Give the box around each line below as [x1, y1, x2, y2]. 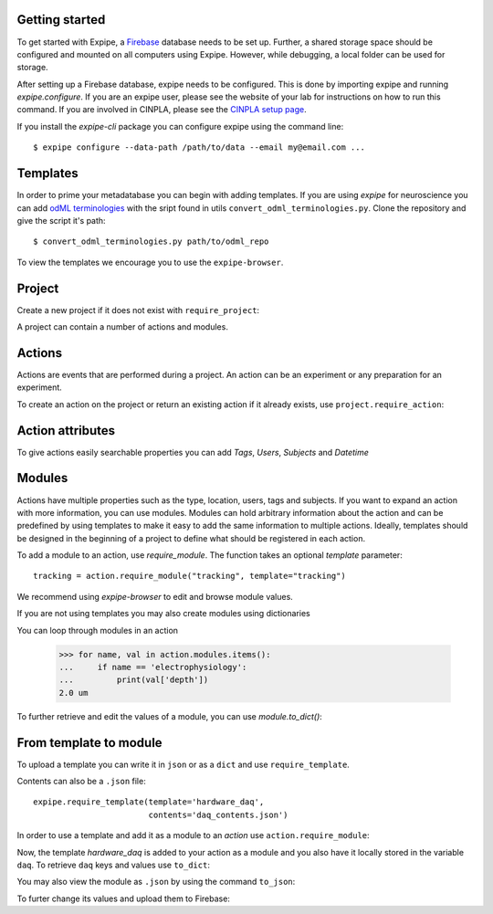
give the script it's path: [16, 215, 106, 226]
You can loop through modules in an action [16, 625, 178, 636]
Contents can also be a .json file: [16, 776, 146, 787]
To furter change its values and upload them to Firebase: [16, 893, 230, 904]
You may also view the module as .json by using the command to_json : [16, 877, 296, 888]
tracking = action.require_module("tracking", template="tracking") [33, 571, 346, 582]
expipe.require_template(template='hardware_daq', [33, 797, 265, 807]
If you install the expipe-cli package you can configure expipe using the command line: [16, 121, 344, 131]
